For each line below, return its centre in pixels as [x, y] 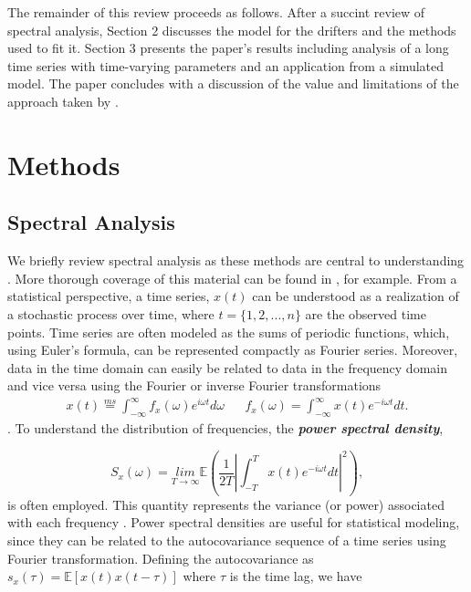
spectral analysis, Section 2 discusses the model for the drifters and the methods [232, 30]
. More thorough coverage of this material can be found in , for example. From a [232, 278]
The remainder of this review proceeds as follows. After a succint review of [216, 12]
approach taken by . [63, 101]
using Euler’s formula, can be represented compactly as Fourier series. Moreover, [233, 350]
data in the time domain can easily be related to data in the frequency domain [227, 367]
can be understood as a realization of [356, 296]
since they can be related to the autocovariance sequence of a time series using [227, 540]
